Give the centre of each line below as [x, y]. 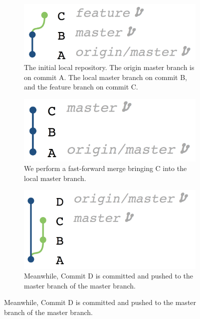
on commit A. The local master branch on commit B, [105, 77]
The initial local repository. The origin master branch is [109, 67]
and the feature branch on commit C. [81, 87]
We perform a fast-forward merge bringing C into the [105, 168]
